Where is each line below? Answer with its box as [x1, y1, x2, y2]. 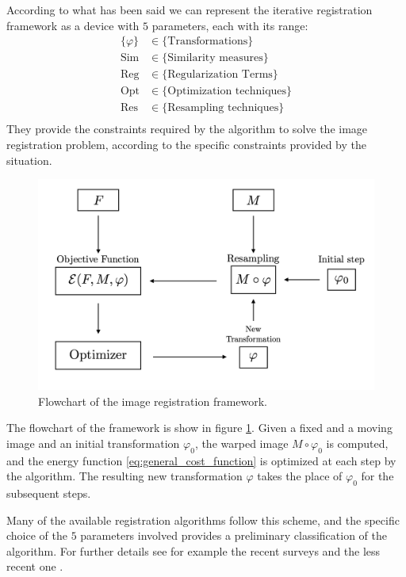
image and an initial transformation [6, 434, 180, 451]
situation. [6, 151, 52, 168]
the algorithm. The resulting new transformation [6, 468, 243, 484]
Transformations [167, 36, 248, 48]
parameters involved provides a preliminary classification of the [80, 527, 387, 544]
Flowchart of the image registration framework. [38, 392, 268, 409]
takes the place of [257, 468, 343, 484]
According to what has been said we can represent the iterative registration [6, 2, 373, 17]
